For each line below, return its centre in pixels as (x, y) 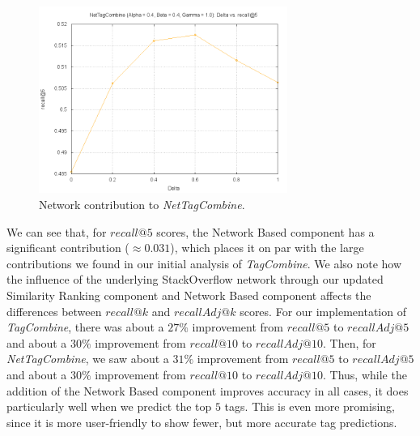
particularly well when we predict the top (109, 406)
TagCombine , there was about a (85, 327)
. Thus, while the (365, 374)
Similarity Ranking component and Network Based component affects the (189, 295)
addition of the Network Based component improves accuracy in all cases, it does (208, 390)
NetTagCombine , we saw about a (88, 359)
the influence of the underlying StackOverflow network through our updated (195, 279)
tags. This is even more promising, (310, 406)
